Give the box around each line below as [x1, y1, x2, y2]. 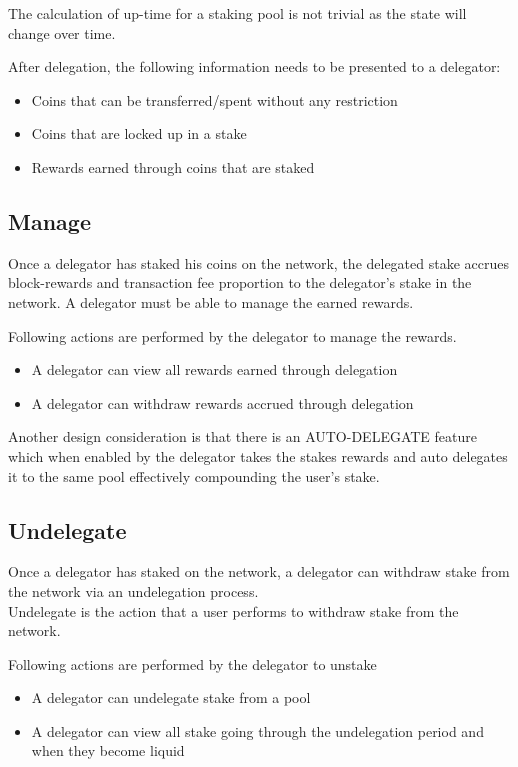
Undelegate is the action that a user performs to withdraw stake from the [8, 600, 459, 621]
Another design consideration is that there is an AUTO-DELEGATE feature [8, 426, 477, 447]
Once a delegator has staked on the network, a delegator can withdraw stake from [8, 561, 510, 582]
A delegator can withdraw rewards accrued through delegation [31, 392, 414, 413]
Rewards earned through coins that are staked [31, 156, 315, 177]
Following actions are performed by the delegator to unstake [8, 653, 377, 674]
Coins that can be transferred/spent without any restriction [31, 89, 398, 110]
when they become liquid [31, 740, 185, 761]
